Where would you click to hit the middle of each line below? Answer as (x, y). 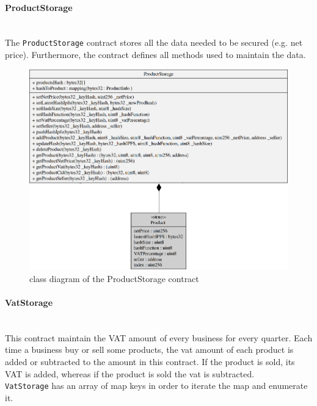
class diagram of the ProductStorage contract (114, 278)
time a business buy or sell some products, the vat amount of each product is (149, 350)
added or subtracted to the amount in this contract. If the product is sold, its (150, 362)
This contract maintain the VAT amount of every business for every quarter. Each (159, 337)
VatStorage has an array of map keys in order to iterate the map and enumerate (156, 386)
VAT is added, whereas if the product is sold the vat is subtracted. (130, 373)
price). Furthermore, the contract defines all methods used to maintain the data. (155, 55)
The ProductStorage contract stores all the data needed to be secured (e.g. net (154, 42)
